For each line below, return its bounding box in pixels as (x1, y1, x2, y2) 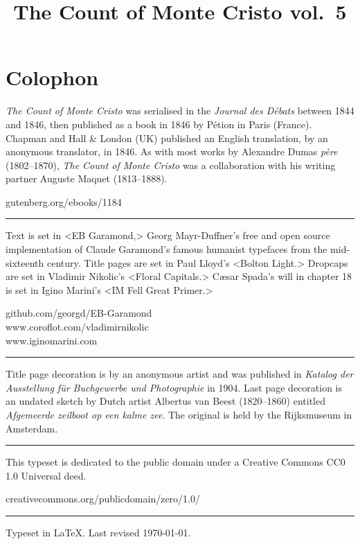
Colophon (6, 63, 99, 91)
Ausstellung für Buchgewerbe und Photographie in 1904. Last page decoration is (6, 380, 343, 394)
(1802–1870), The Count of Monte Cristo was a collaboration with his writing (6, 157, 336, 172)
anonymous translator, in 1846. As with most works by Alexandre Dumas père (6, 144, 338, 159)
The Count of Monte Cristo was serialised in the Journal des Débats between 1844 (6, 103, 354, 118)
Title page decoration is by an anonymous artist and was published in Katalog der (6, 367, 354, 381)
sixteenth (6, 255, 44, 270)
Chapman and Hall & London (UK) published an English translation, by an (6, 130, 328, 145)
